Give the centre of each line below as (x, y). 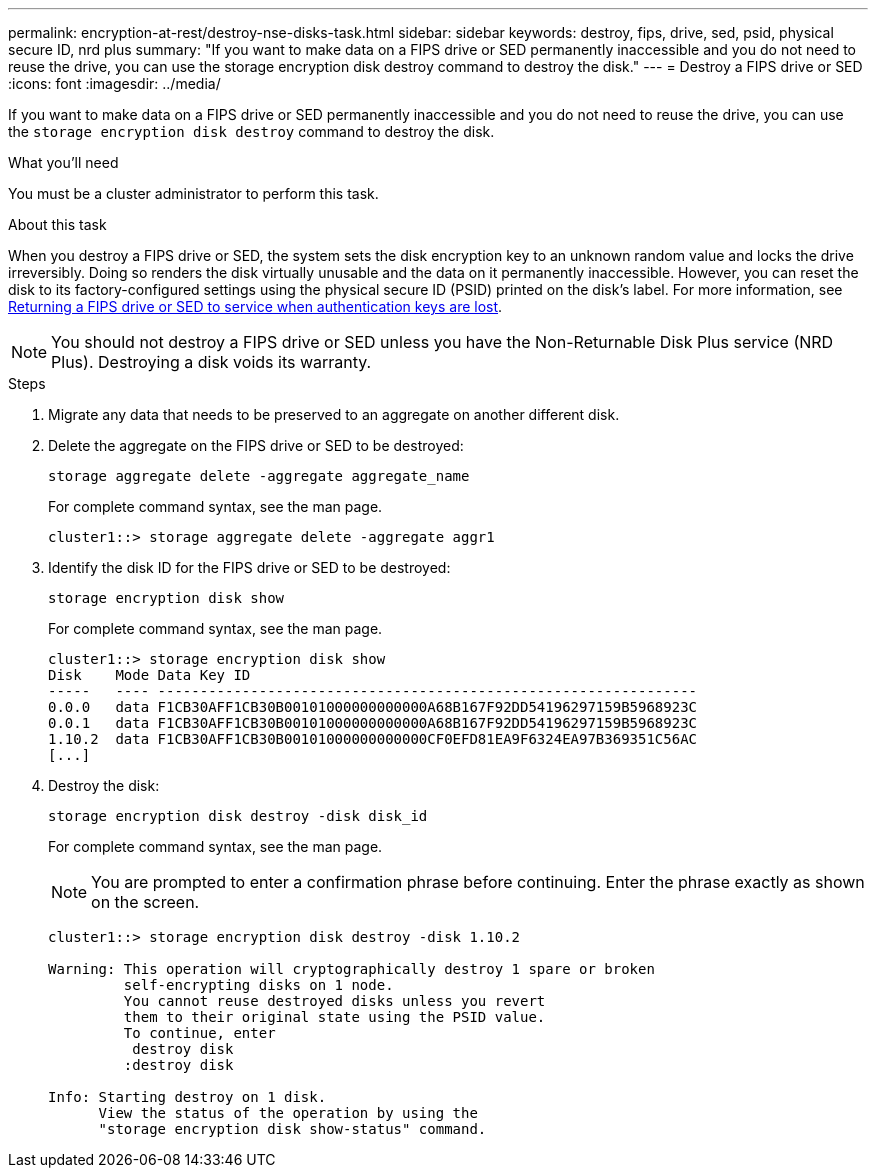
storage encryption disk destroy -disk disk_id (238, 816)
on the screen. (145, 902)
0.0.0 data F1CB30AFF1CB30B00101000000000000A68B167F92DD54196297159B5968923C (373, 707)
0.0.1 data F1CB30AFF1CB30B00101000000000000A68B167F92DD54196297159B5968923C (373, 723)
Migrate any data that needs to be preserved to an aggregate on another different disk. (334, 414)
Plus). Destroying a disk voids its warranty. (211, 362)
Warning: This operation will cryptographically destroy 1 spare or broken (351, 969)
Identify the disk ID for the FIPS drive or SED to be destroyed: (249, 567)
